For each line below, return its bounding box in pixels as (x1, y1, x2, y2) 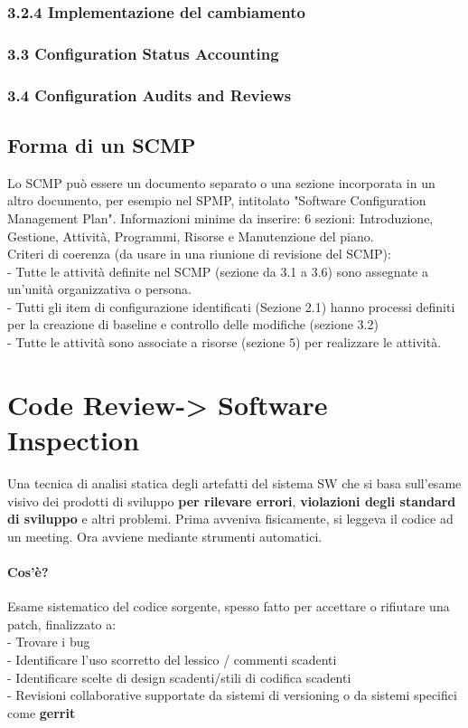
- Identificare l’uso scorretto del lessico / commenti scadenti (7, 649, 337, 668)
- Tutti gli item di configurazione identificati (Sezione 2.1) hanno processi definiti (7, 297, 455, 316)
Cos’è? (7, 562, 49, 581)
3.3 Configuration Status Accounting (7, 42, 279, 64)
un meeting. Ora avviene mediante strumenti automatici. (7, 526, 323, 545)
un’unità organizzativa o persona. (7, 279, 192, 298)
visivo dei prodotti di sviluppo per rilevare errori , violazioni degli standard (7, 491, 456, 510)
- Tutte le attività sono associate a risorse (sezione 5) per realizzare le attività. (7, 333, 442, 352)
